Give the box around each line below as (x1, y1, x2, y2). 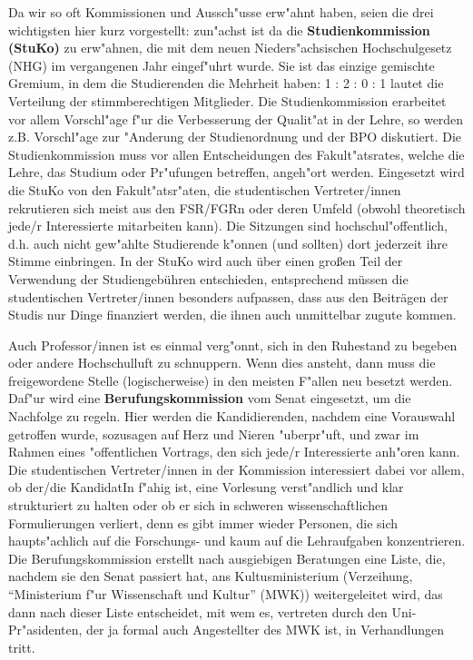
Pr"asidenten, (8, 620, 83, 639)
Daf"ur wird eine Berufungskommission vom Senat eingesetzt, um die (8, 389, 411, 408)
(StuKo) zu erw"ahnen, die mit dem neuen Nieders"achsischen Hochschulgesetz (8, 38, 452, 57)
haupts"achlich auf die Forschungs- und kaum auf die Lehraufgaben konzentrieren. (8, 531, 466, 550)
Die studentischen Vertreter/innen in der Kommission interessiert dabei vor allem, (8, 459, 465, 478)
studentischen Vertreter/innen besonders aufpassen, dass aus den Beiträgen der (8, 287, 448, 306)
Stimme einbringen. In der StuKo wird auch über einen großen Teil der (8, 251, 403, 271)
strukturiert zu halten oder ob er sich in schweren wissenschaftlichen (8, 496, 388, 515)
